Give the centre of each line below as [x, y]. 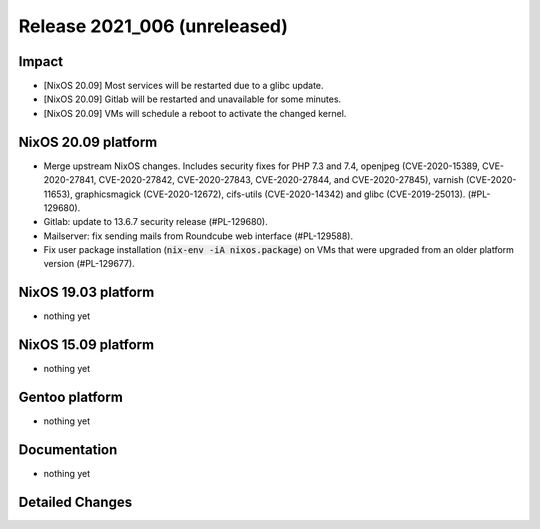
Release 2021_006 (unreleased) [153, 26]
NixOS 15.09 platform [86, 345]
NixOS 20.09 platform [88, 141]
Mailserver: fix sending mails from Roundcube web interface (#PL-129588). [198, 236]
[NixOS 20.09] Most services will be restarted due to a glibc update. [183, 86]
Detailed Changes [75, 501]
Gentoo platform [71, 397]
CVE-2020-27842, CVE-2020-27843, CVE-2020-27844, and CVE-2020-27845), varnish [281, 180]
